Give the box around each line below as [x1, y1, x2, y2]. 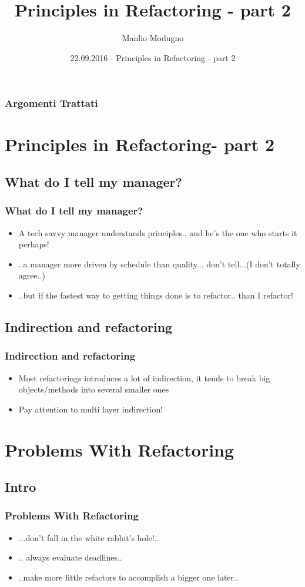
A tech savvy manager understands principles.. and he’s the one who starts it [18, 226, 297, 239]
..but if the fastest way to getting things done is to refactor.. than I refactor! [18, 289, 293, 301]
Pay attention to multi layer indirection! [18, 402, 163, 415]
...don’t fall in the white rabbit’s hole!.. [18, 531, 159, 544]
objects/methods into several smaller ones [18, 383, 169, 395]
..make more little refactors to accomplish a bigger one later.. [18, 571, 239, 583]
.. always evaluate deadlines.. [18, 551, 122, 563]
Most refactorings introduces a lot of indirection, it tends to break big [18, 371, 270, 384]
